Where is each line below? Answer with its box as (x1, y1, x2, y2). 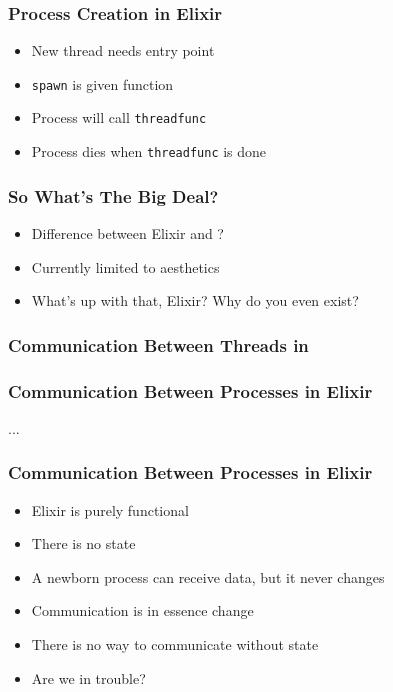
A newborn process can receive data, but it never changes (31, 566, 385, 587)
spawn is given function (31, 73, 174, 94)
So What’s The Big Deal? (8, 183, 219, 208)
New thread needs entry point (31, 40, 215, 61)
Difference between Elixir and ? (31, 223, 224, 243)
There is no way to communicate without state (31, 634, 319, 655)
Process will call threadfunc (31, 107, 207, 128)
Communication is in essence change (31, 600, 254, 621)
